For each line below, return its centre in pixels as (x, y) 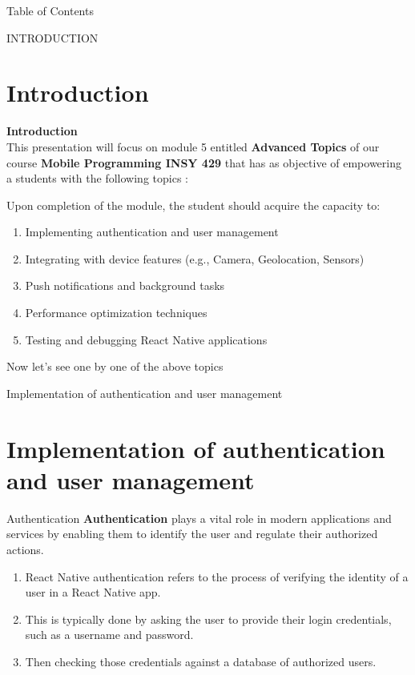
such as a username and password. (109, 635)
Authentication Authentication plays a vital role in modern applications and (199, 518)
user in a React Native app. (93, 592)
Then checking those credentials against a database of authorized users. (201, 661)
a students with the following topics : (97, 178)
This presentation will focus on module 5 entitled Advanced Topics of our (193, 146)
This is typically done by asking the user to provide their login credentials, (208, 619)
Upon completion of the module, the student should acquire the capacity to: (193, 205)
